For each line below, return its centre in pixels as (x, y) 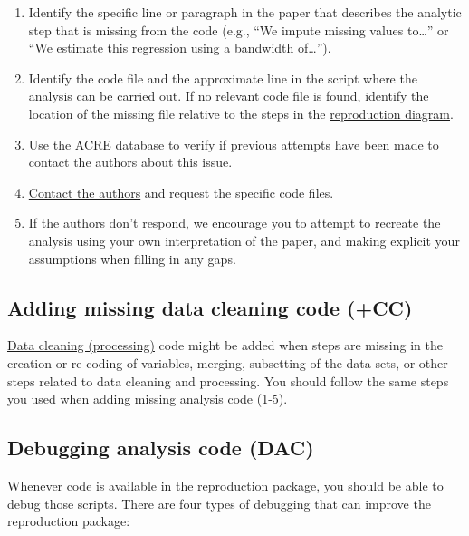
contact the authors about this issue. (130, 162)
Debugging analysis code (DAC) (161, 448)
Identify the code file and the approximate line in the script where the (223, 78)
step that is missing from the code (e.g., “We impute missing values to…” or (239, 29)
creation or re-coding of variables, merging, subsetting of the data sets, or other (228, 362)
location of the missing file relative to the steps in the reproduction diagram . (241, 113)
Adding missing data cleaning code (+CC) (210, 307)
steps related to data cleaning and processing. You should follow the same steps (228, 380)
